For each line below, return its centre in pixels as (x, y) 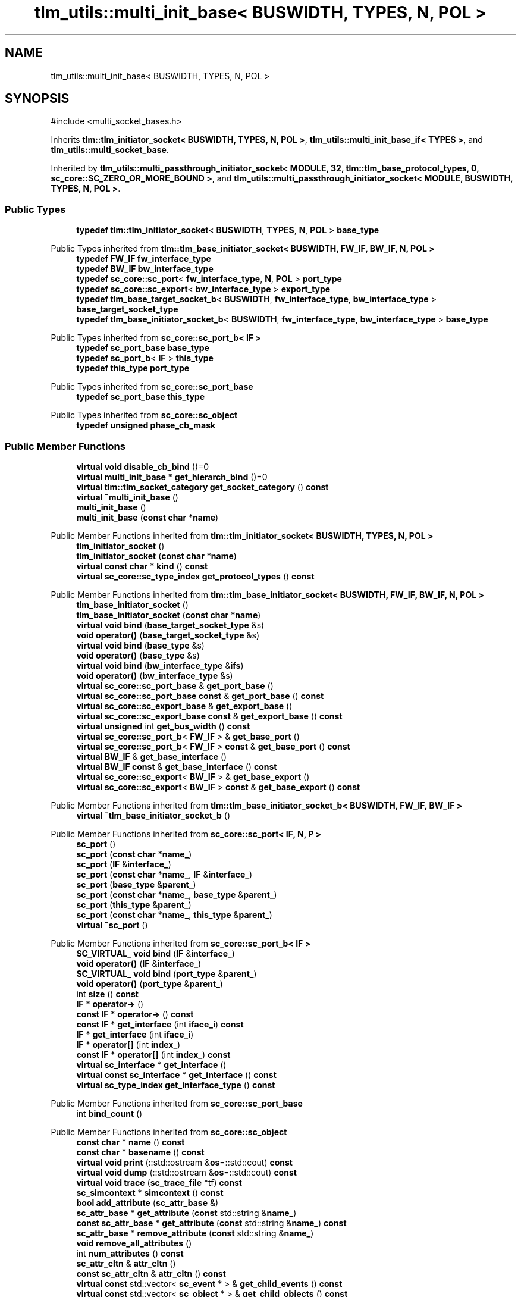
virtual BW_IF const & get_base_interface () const (177, 766)
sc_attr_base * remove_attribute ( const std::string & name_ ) (195, 1233)
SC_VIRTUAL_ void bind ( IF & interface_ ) (156, 953)
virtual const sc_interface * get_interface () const (176, 1074)
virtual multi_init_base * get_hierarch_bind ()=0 (172, 477)
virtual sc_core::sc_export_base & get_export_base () (184, 706)
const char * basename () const (140, 1152)
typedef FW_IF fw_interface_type (144, 259)
